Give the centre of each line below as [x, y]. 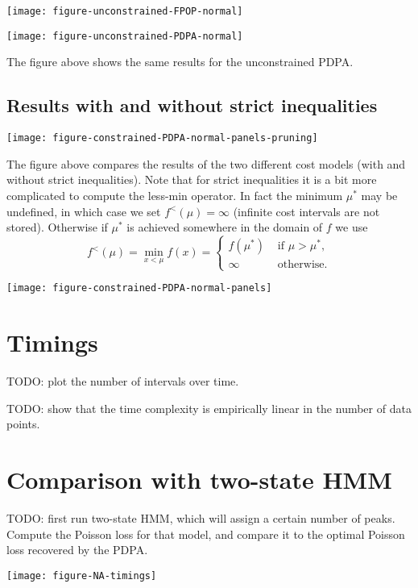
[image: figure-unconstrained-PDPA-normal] [125, 36]
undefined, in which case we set [84, 211]
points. [23, 424]
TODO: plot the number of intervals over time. [123, 381]
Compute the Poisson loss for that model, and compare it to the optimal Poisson [206, 534]
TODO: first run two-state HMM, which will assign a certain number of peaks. [201, 517]
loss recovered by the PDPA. [77, 550]
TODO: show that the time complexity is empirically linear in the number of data [209, 408]
